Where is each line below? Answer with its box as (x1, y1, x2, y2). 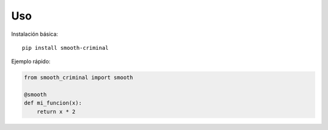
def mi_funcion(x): (24, 100, 82, 106)
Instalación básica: (11, 30, 58, 38)
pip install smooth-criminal (22, 44, 109, 51)
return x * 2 (36, 108, 76, 115)
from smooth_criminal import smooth (24, 74, 134, 81)
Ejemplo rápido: (11, 58, 51, 65)
